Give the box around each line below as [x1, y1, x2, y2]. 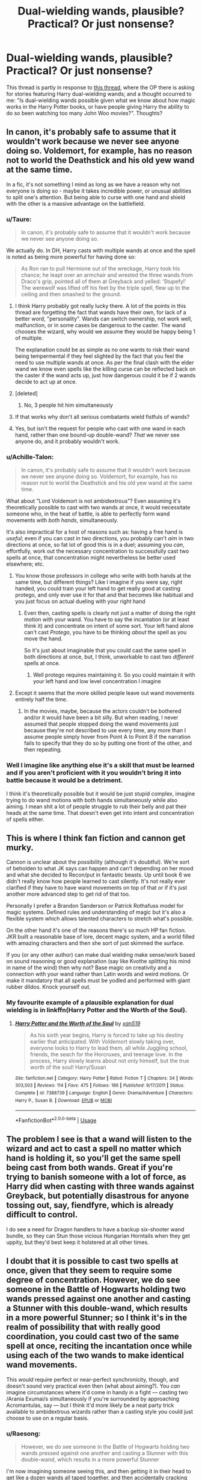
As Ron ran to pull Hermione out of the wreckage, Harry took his [20, 265, 180, 272]
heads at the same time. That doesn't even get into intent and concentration [6, 809, 194, 816]
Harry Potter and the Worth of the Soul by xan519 [14, 1019, 141, 1027]
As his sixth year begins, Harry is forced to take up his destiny [29, 1031, 184, 1039]
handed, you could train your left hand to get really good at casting [14, 585, 181, 592]
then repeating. [23, 746, 62, 753]
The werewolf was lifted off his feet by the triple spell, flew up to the [20, 284, 190, 292]
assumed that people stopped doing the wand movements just [23, 720, 179, 728]
